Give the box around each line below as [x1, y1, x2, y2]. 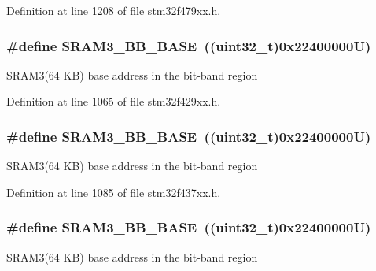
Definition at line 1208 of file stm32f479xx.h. [6, 2, 221, 18]
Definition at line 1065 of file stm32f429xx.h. [6, 93, 221, 110]
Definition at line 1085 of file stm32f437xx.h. [6, 184, 221, 200]
